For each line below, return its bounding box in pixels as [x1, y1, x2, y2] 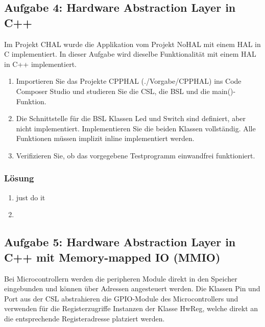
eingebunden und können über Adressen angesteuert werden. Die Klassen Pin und [4, 283, 260, 294]
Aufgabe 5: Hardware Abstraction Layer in [4, 234, 236, 250]
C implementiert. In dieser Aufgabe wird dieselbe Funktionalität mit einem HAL [4, 49, 256, 59]
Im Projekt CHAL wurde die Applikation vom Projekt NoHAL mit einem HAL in [4, 38, 261, 49]
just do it [16, 192, 45, 202]
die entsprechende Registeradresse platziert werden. [4, 313, 165, 323]
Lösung [4, 172, 34, 184]
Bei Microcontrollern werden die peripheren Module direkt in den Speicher [4, 273, 237, 284]
